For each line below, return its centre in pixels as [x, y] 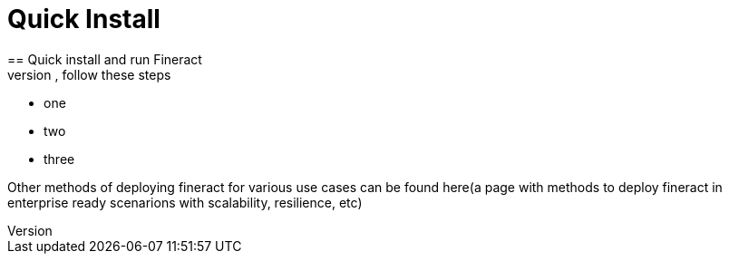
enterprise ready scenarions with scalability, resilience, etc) [185, 202]
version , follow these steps [89, 74]
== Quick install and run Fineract [105, 59]
